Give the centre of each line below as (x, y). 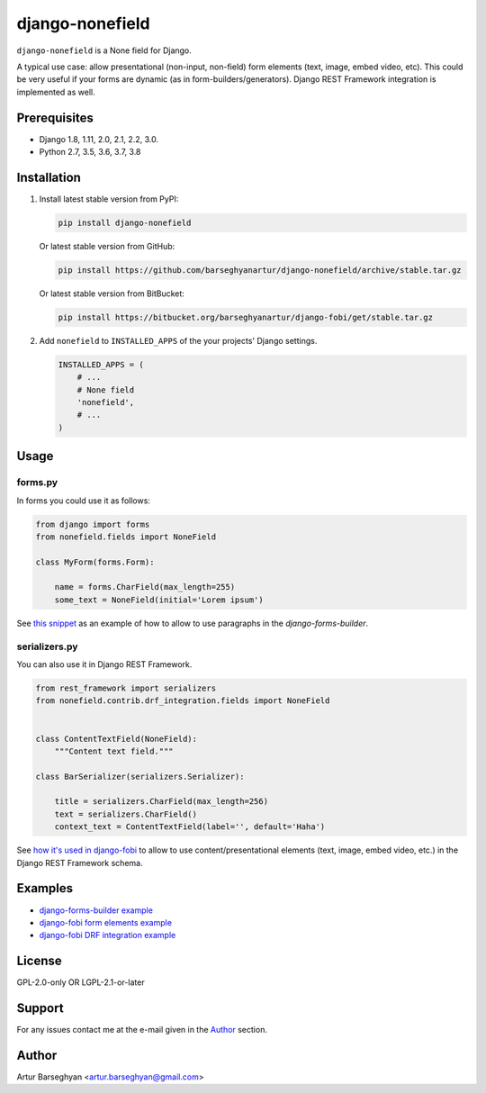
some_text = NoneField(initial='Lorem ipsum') (159, 600)
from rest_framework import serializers (126, 688)
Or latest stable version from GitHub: (107, 246)
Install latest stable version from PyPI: (109, 199)
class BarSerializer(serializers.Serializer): (140, 776)
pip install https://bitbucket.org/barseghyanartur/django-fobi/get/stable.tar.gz (246, 317)
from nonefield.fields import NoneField (126, 537)
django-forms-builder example (96, 910)
